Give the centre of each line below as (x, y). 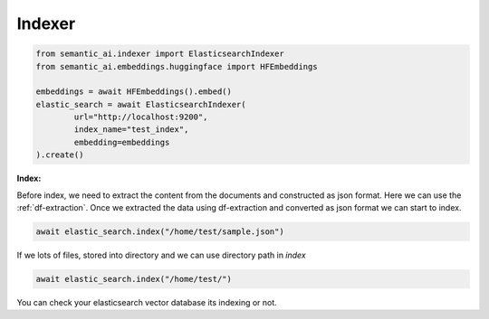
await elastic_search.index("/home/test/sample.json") (160, 232)
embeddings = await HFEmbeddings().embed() (134, 92)
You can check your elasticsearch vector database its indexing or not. (147, 302)
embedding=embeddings (122, 142)
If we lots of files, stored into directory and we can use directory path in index (162, 255)
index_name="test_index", (131, 130)
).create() (60, 155)
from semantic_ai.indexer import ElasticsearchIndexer (160, 54)
